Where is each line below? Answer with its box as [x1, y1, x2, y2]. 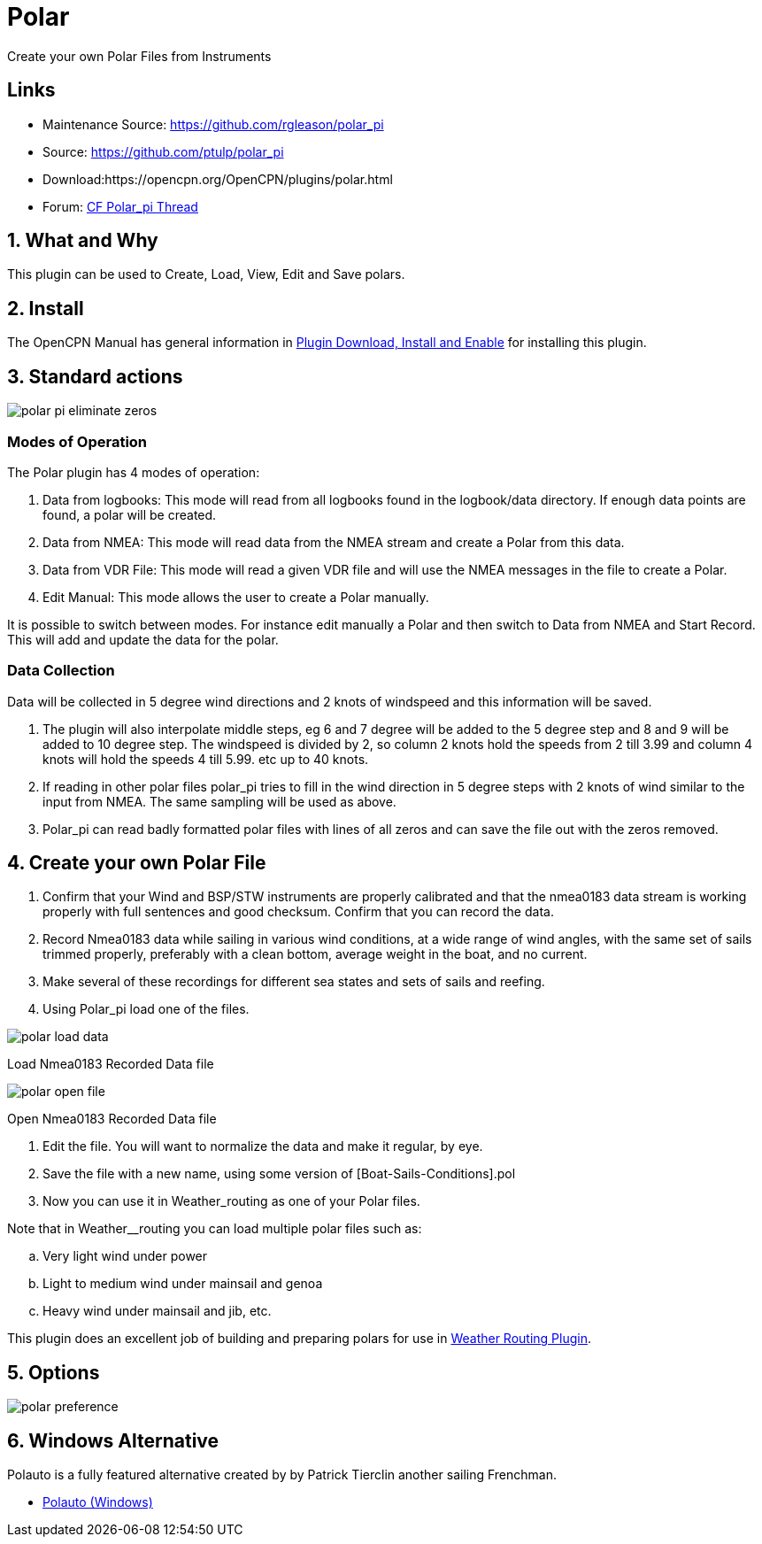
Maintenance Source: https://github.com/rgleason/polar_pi [42, 116, 384, 132]
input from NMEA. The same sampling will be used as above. [42, 793, 396, 809]
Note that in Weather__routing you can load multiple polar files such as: [7, 1221, 422, 1237]
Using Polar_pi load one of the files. [42, 1001, 250, 1017]
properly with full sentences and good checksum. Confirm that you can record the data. [42, 904, 554, 920]
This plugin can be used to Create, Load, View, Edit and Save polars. [7, 266, 405, 282]
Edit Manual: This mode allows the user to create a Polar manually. [42, 589, 429, 605]
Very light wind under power [42, 1248, 208, 1264]
